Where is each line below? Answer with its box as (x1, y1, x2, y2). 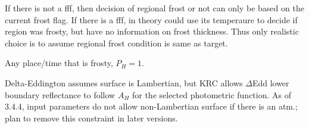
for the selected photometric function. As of (132, 88, 291, 101)
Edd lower (252, 76, 289, 89)
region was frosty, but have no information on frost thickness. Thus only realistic (5, 25, 299, 38)
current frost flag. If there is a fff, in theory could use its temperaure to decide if (5, 13, 298, 26)
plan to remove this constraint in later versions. (5, 111, 178, 124)
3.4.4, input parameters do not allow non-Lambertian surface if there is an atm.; (5, 100, 298, 113)
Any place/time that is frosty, (5, 57, 113, 69)
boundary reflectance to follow (5, 88, 116, 101)
